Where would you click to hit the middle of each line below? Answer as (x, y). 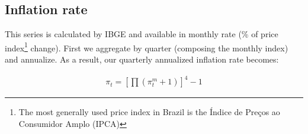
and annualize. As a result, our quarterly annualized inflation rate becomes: (142, 59)
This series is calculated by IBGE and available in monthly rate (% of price (142, 34)
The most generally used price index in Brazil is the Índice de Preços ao (149, 112)
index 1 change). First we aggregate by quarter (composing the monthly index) (147, 47)
